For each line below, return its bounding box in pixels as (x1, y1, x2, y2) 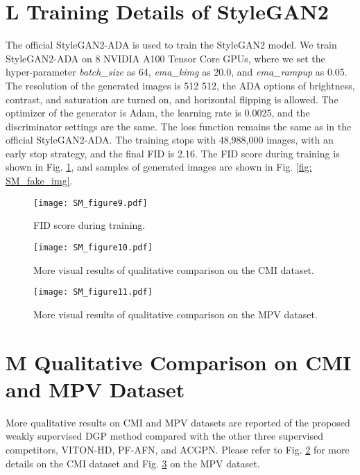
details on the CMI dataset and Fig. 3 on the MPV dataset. (6, 456, 260, 470)
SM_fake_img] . (6, 173, 73, 188)
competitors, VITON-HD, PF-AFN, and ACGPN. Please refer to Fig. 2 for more (6, 442, 350, 456)
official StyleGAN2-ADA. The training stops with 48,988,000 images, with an (6, 132, 334, 147)
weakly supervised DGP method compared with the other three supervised (6, 429, 323, 443)
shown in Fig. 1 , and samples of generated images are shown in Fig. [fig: (6, 159, 312, 174)
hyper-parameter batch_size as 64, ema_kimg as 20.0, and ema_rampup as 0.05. (6, 64, 348, 79)
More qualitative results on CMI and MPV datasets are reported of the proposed (6, 415, 350, 429)
